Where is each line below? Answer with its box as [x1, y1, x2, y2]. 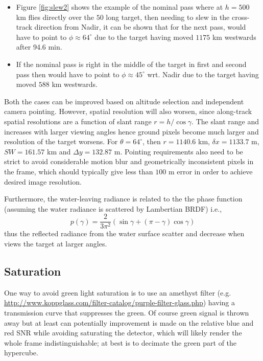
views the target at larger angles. [4, 238, 107, 249]
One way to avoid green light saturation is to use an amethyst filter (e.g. [4, 287, 231, 298]
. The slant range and [192, 116, 259, 126]
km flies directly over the [16, 11, 94, 22]
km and [47, 146, 71, 156]
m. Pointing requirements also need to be [114, 146, 243, 156]
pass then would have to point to [16, 69, 119, 79]
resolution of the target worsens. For [4, 136, 118, 147]
